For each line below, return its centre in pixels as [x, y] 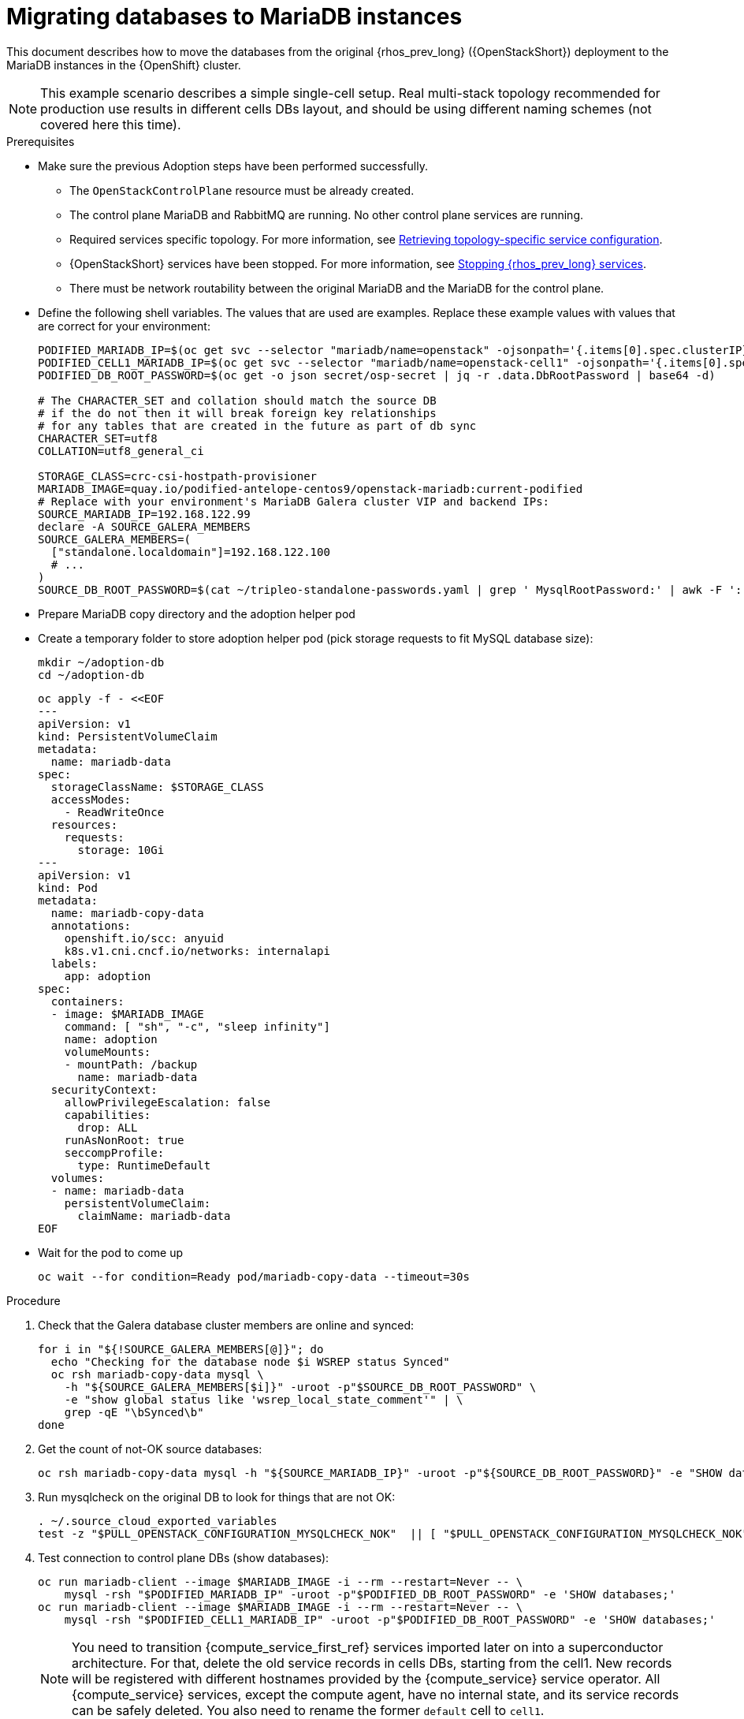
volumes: [78, 1178]
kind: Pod [68, 887]
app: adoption [108, 976]
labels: [74, 963]
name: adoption [111, 1039]
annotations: [91, 925]
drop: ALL [108, 1127]
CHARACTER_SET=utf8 [98, 438]
